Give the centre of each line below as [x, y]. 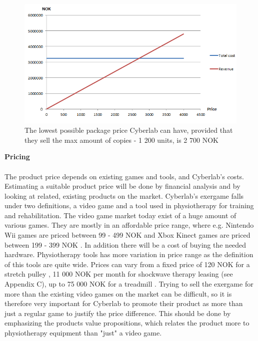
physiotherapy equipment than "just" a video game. [83, 333]
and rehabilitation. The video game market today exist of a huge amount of [120, 215]
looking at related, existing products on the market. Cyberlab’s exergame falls [124, 195]
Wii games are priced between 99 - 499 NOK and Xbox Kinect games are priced [127, 235]
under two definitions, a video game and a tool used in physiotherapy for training [129, 205]
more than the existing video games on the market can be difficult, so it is [118, 293]
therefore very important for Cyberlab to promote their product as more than [124, 303]
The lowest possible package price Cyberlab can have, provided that [129, 130]
